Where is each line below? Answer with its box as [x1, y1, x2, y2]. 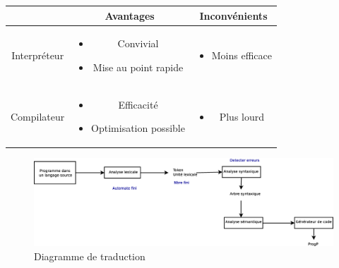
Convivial [117, 36, 159, 51]
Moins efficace [211, 48, 272, 63]
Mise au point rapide [93, 59, 184, 74]
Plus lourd [219, 109, 265, 123]
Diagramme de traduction [34, 248, 145, 263]
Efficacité [118, 97, 158, 111]
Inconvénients [199, 8, 268, 23]
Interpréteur [11, 48, 64, 63]
